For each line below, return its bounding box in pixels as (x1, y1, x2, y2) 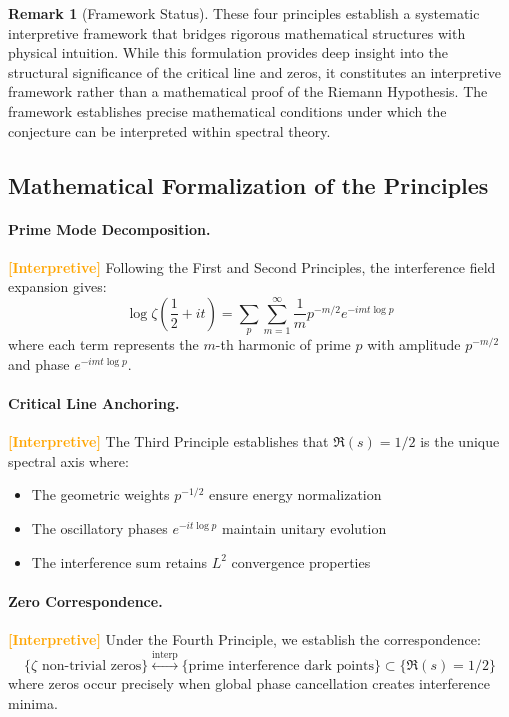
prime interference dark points (188, 659, 374, 674)
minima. (8, 693, 58, 714)
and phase (8, 353, 70, 374)
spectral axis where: (8, 450, 129, 471)
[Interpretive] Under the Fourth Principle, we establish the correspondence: (8, 629, 481, 650)
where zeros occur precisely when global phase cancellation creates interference (8, 673, 490, 694)
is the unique (420, 431, 500, 452)
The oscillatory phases (31, 518, 168, 539)
